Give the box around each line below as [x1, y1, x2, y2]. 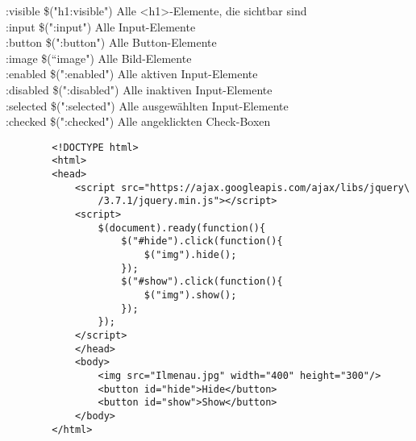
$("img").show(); [144, 289, 237, 301]
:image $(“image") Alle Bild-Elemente [6, 49, 192, 66]
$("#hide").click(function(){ [121, 235, 283, 248]
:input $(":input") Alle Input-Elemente [6, 18, 196, 35]
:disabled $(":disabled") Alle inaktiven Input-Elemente [6, 81, 272, 98]
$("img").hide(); [144, 249, 237, 260]
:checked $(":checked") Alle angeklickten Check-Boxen [6, 113, 271, 130]
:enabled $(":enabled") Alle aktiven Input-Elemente [6, 65, 258, 82]
